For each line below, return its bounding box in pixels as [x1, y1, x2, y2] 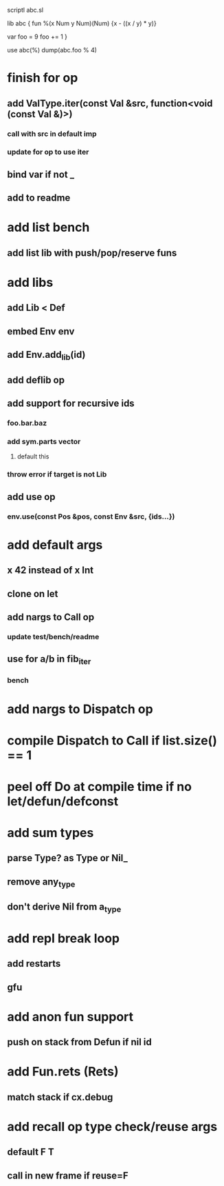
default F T [7, 1146, 54, 1158]
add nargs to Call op [7, 611, 95, 623]
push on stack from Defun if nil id [7, 1036, 153, 1048]
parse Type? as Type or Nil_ [7, 852, 128, 864]
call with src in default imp [7, 129, 98, 139]
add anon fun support [7, 1009, 134, 1025]
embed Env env [7, 325, 75, 337]
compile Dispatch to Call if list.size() [7, 732, 218, 748]
